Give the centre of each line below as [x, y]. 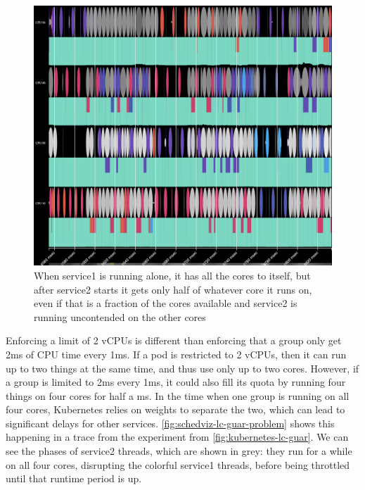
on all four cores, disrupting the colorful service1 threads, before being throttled [178, 464]
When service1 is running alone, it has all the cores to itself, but [172, 275]
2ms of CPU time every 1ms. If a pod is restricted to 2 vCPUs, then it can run [176, 354]
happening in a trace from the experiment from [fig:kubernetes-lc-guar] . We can [177, 437]
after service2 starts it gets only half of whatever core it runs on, [173, 289]
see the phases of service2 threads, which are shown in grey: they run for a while [179, 451]
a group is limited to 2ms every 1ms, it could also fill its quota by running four [176, 382]
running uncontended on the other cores [120, 316]
